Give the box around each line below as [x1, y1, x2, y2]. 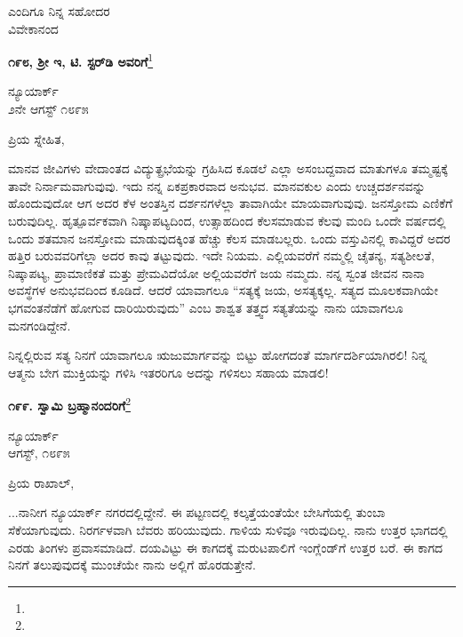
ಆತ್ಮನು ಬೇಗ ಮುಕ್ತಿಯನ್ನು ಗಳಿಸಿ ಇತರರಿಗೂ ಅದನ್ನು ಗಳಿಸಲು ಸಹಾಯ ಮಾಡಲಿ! [8, 362, 329, 381]
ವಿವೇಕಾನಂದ [8, 19, 59, 37]
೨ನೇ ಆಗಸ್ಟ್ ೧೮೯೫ [8, 100, 89, 118]
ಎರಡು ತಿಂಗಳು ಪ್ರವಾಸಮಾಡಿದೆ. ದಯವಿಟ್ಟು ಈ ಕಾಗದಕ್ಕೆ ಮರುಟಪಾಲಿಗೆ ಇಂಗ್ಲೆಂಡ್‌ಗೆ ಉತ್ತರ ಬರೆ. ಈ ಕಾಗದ [8, 537, 443, 556]
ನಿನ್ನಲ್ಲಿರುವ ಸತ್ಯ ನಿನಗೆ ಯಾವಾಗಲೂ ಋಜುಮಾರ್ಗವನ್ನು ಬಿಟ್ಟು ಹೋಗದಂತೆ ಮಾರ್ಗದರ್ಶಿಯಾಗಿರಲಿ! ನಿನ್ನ [8, 346, 427, 364]
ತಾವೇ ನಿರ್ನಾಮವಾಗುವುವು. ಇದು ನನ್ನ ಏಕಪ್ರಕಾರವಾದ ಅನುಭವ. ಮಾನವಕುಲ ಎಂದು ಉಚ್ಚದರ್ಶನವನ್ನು [8, 176, 426, 195]
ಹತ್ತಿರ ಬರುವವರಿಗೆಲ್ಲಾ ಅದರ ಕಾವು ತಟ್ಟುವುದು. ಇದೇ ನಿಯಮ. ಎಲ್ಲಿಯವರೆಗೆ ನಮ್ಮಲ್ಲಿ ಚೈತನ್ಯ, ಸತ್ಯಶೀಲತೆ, [8, 246, 435, 265]
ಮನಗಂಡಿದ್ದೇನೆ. [8, 315, 71, 334]
